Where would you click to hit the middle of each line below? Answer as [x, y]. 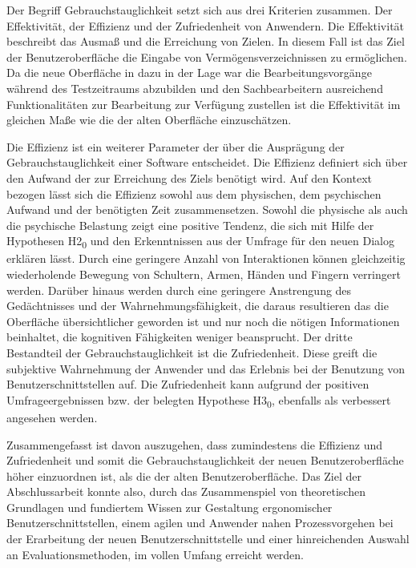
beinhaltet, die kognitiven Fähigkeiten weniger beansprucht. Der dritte [180, 337]
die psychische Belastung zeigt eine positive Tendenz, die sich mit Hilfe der [190, 225]
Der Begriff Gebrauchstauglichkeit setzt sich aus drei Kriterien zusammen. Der [200, 10]
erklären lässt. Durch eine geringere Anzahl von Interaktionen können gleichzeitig [206, 258]
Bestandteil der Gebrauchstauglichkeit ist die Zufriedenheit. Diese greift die [192, 352]
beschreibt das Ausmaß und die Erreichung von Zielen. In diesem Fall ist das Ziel [206, 41]
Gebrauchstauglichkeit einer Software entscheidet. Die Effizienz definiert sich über [207, 162]
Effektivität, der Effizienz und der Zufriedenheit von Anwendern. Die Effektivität [206, 25]
